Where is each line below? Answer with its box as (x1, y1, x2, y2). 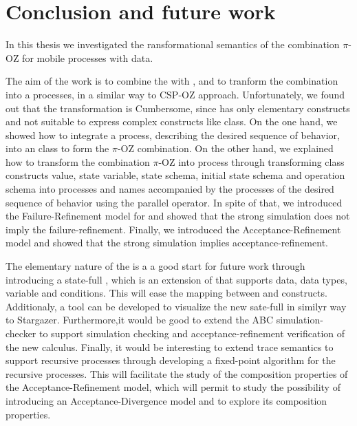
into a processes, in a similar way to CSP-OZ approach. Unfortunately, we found (6, 87, 345, 101)
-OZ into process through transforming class (158, 154, 345, 169)
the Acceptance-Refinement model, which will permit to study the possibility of (6, 380, 340, 394)
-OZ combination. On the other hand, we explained (117, 141, 334, 156)
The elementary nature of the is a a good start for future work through (6, 259, 305, 273)
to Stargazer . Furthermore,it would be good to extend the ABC (6, 312, 274, 327)
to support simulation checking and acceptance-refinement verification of (39, 326, 345, 340)
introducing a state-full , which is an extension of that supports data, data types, (6, 272, 347, 286)
